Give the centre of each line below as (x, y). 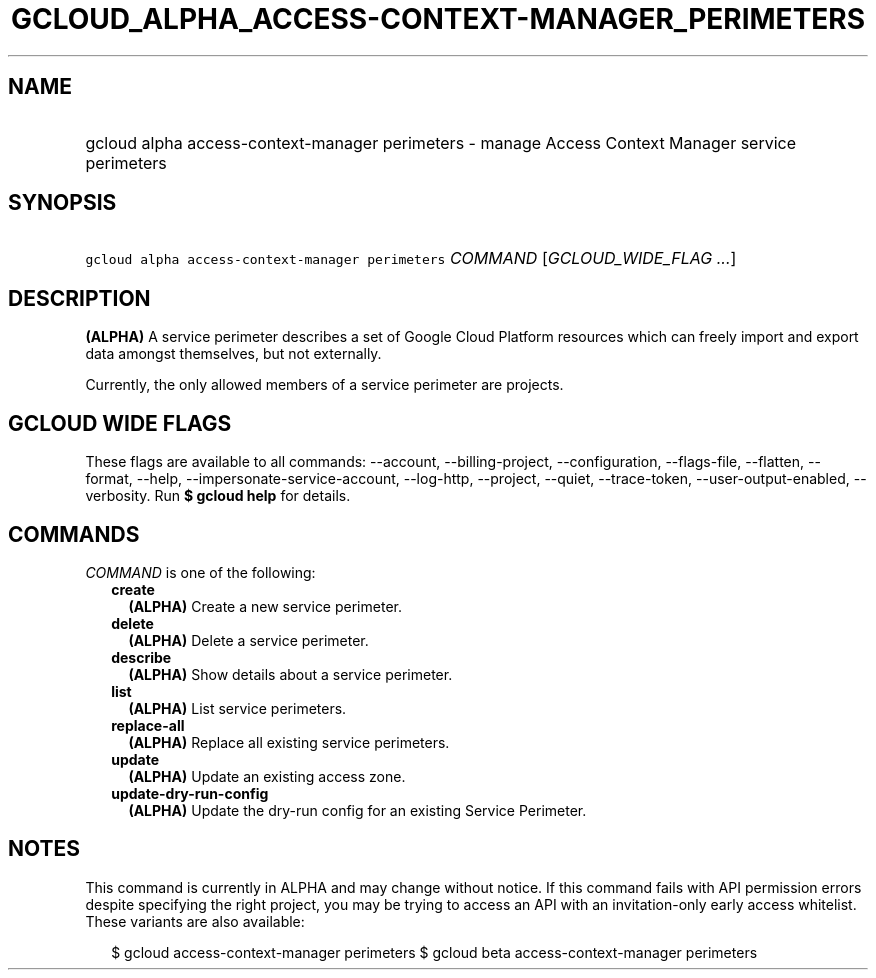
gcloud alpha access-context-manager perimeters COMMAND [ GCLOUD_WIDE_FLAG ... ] (411, 258)
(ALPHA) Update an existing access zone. (267, 776)
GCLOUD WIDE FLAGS (120, 423)
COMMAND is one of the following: (200, 572)
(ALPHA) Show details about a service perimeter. (290, 674)
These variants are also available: (195, 921)
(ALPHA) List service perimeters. (237, 708)
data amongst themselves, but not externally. (233, 354)
